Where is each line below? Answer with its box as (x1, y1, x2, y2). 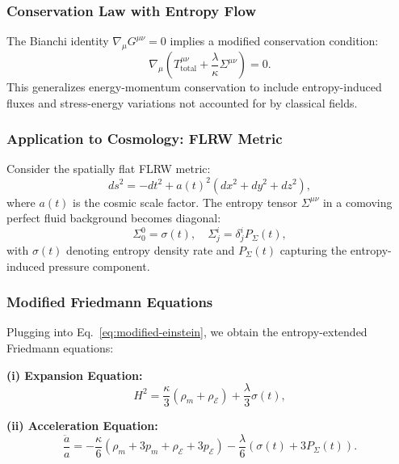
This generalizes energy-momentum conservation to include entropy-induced (6, 78, 382, 95)
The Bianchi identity (6, 32, 109, 49)
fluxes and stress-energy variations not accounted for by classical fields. (6, 94, 358, 111)
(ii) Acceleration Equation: (6, 417, 158, 434)
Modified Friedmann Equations (6, 292, 213, 312)
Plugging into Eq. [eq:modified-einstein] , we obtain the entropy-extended (6, 323, 367, 340)
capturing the (279, 241, 347, 258)
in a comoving (322, 193, 393, 210)
